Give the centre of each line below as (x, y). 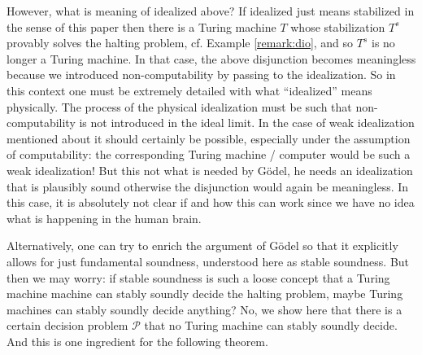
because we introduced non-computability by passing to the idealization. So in (201, 75)
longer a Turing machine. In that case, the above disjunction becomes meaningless (211, 58)
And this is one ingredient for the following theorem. (137, 341)
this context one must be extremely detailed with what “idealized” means (189, 90)
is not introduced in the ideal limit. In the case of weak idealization (247, 123)
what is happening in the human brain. (104, 218)
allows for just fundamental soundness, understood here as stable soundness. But (208, 261)
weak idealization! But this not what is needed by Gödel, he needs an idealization (210, 170)
